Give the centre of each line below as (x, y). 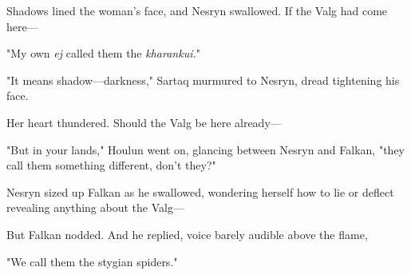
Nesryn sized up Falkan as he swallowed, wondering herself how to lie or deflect (200, 191)
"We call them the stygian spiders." (92, 261)
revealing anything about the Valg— (95, 207)
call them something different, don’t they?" (111, 165)
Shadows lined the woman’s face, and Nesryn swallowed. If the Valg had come (197, 10)
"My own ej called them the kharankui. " (104, 53)
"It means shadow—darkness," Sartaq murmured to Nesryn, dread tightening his (203, 80)
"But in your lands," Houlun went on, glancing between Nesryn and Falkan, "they (205, 149)
